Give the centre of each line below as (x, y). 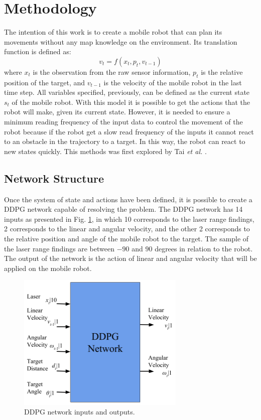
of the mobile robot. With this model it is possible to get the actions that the (131, 102)
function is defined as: (38, 51)
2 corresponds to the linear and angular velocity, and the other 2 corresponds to (127, 229)
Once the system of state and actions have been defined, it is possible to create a (128, 199)
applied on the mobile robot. (48, 268)
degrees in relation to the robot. (204, 248)
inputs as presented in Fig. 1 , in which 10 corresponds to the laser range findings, (129, 219)
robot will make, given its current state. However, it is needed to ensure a (117, 112)
